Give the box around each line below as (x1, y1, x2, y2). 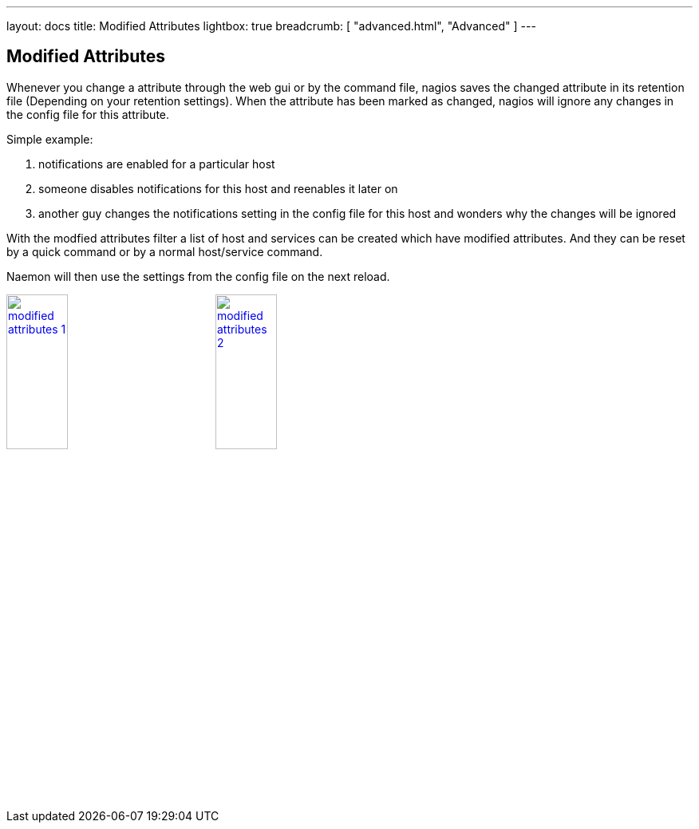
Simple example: (6, 132, 93, 146)
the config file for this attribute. (6, 107, 170, 121)
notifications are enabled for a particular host (38, 156, 275, 171)
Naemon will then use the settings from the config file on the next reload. (6, 269, 390, 283)
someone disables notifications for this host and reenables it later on (38, 181, 398, 195)
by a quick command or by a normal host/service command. (6, 244, 323, 259)
